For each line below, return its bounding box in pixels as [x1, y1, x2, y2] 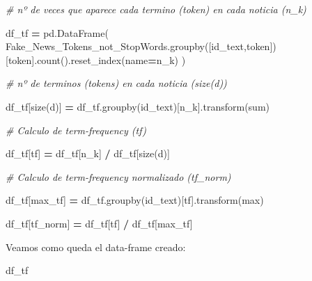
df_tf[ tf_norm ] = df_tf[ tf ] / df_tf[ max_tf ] [6, 216, 193, 230]
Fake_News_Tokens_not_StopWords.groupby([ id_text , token [6, 39, 270, 54]
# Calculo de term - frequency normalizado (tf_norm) [6, 169, 231, 184]
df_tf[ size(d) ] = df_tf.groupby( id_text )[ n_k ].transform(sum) [6, 99, 270, 113]
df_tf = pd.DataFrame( [6, 25, 109, 40]
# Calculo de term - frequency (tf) [6, 122, 146, 137]
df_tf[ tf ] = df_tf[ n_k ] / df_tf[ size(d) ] [6, 146, 170, 161]
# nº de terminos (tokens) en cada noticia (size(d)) [6, 76, 227, 90]
